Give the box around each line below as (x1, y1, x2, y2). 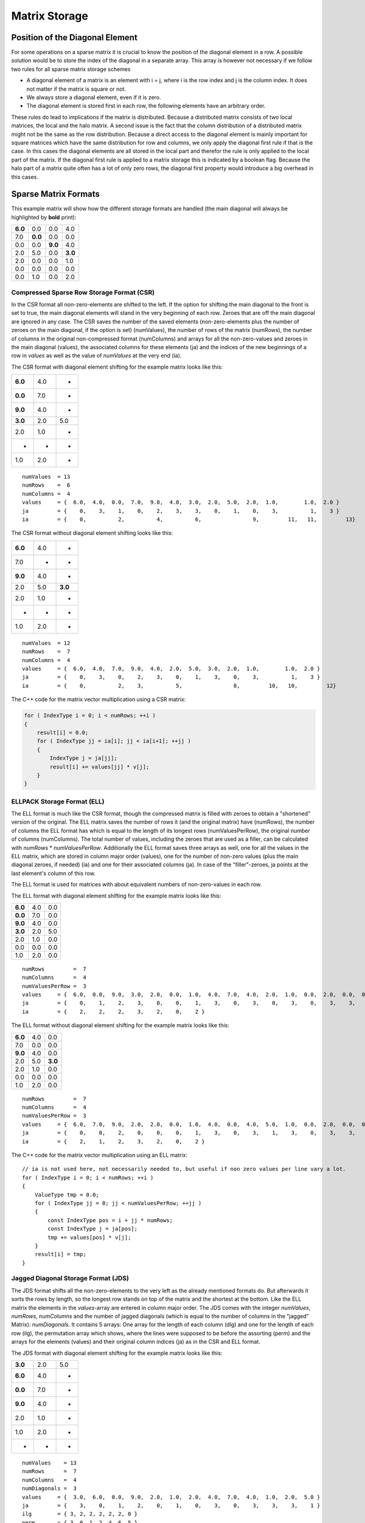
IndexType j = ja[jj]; (49, 755, 118, 761)
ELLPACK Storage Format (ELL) (11, 797, 105, 805)
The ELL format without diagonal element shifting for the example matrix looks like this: (11, 1022, 229, 1029)
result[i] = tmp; (34, 1251, 86, 1258)
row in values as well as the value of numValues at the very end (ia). (11, 352, 182, 359)
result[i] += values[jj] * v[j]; (49, 763, 150, 770)
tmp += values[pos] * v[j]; (47, 1234, 131, 1241)
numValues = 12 (22, 640, 71, 646)
